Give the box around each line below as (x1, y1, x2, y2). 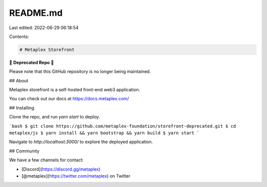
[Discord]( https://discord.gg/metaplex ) (21, 166, 101, 172)
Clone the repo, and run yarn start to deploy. (9, 114, 100, 120)
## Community (9, 148, 40, 154)
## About (9, 77, 29, 83)
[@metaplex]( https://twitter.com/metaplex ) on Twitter (21, 173, 131, 179)
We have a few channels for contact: (9, 157, 84, 163)
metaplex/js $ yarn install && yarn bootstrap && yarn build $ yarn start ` (9, 130, 200, 136)
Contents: (9, 34, 29, 39)
